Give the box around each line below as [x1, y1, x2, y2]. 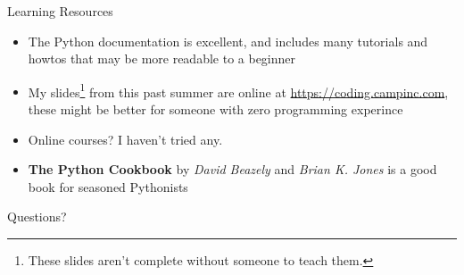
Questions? [7, 207, 67, 226]
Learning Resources [7, 2, 113, 20]
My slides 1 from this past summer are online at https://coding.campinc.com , [28, 79, 449, 101]
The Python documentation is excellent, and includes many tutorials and [28, 31, 428, 50]
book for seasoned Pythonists [28, 177, 188, 196]
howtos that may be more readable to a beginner [28, 49, 296, 68]
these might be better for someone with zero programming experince [28, 100, 403, 119]
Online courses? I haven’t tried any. [28, 129, 223, 148]
